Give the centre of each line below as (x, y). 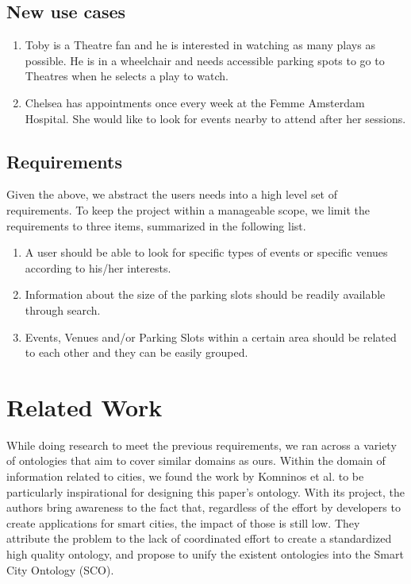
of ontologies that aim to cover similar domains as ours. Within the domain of (196, 460)
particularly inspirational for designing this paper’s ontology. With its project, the (205, 491)
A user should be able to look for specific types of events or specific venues (206, 252)
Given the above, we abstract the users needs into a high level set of (172, 194)
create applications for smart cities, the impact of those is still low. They (183, 522)
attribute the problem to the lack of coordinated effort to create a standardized (199, 538)
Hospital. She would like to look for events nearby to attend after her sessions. (215, 118)
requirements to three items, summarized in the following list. (156, 225)
